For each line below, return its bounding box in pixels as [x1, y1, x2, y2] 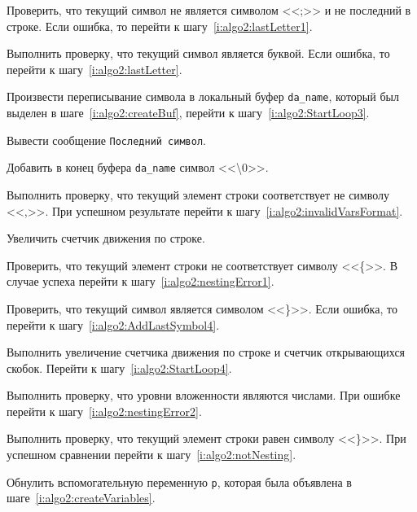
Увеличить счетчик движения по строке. [7, 230, 205, 247]
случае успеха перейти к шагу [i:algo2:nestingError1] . [7, 273, 274, 290]
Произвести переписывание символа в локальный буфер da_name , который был [7, 88, 399, 105]
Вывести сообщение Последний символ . [7, 131, 206, 148]
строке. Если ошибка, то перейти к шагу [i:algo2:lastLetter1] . [7, 17, 313, 34]
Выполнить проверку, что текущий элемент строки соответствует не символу [7, 186, 390, 203]
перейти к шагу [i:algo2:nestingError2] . [7, 402, 202, 419]
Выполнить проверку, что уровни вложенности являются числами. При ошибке [7, 387, 401, 404]
